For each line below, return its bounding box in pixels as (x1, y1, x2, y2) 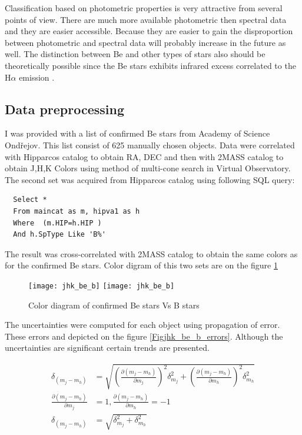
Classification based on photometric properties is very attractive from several (5, 2, 283, 14)
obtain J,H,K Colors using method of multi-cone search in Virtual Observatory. (5, 162, 291, 174)
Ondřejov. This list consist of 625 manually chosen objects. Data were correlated (5, 138, 295, 151)
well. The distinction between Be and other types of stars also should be (5, 48, 266, 60)
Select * (13, 195, 47, 204)
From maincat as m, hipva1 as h (13, 207, 140, 215)
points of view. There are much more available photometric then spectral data (5, 13, 287, 25)
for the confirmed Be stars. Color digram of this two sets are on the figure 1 (5, 259, 278, 271)
